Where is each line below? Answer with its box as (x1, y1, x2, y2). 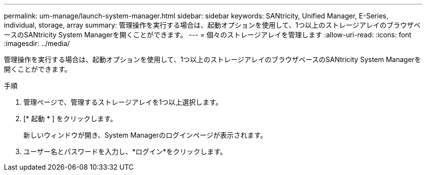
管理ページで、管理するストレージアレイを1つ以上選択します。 (23, 98, 223, 106)
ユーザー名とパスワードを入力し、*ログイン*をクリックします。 (23, 147, 227, 156)
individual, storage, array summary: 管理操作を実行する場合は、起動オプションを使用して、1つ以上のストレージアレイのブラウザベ (4, 21, 421, 29)
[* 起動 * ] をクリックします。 (23, 114, 117, 123)
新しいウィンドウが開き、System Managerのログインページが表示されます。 (23, 131, 267, 139)
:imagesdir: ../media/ (4, 39, 70, 48)
